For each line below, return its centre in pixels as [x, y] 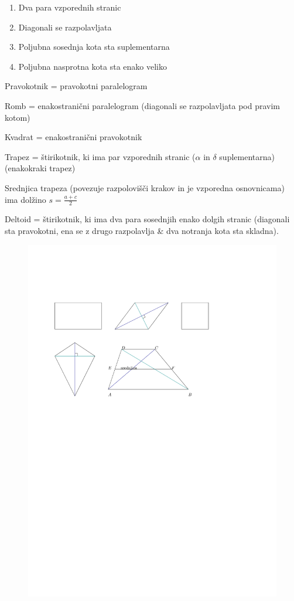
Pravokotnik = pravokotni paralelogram [76, 86]
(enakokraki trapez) [40, 168]
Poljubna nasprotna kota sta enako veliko [93, 66]
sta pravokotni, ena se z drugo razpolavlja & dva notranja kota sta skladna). [142, 230]
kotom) [18, 117]
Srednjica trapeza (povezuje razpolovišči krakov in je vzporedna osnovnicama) [145, 187]
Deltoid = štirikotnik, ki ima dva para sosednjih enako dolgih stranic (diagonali [147, 219]
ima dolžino [25, 199]
